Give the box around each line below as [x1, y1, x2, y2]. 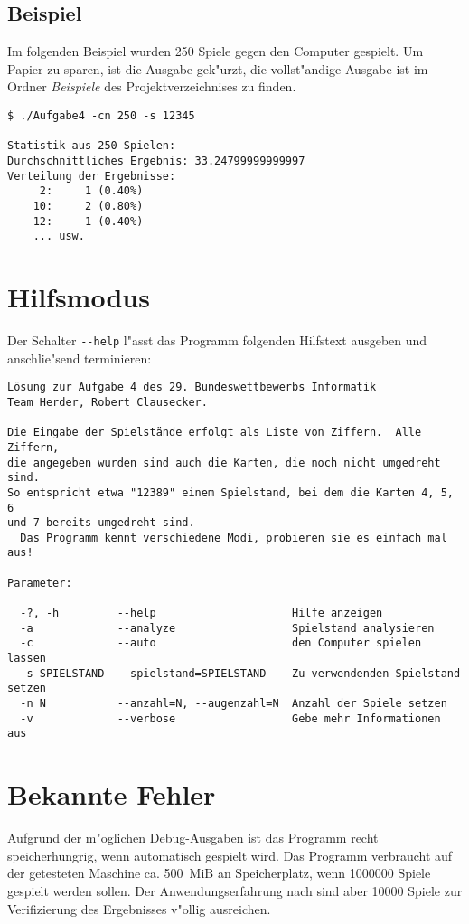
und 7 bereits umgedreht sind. [7, 516, 195, 530]
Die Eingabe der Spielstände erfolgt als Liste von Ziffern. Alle [7, 426, 422, 439]
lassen [7, 652, 46, 665]
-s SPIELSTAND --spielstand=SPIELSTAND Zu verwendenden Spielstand [20, 666, 461, 680]
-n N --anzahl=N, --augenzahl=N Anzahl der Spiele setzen [20, 697, 447, 711]
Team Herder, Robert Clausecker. [7, 395, 208, 409]
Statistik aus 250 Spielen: [7, 139, 176, 153]
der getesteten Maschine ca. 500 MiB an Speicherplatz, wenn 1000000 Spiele [7, 863, 431, 882]
